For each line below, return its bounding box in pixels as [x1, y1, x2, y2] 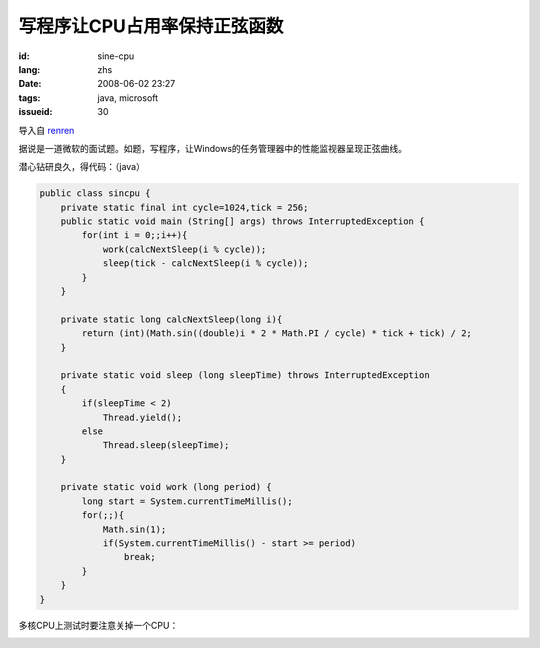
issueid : [18, 106, 53, 118]
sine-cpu [97, 50, 135, 62]
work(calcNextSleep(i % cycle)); [102, 243, 267, 255]
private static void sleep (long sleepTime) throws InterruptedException [60, 370, 430, 381]
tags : [18, 91, 41, 104]
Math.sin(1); [102, 523, 167, 535]
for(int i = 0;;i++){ [81, 230, 188, 241]
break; [123, 551, 157, 563]
